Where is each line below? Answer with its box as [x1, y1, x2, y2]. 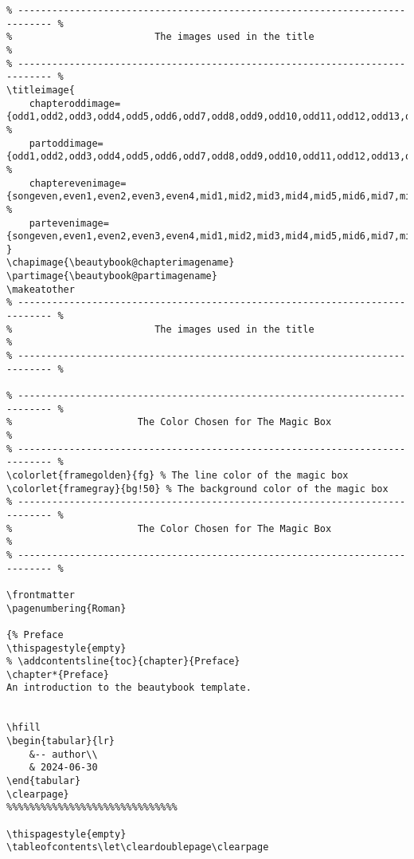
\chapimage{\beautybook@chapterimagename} [6, 257, 235, 269]
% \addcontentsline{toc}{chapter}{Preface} [6, 656, 240, 668]
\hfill [6, 722, 41, 734]
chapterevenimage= [29, 177, 127, 189]
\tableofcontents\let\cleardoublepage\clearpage [6, 841, 269, 853]
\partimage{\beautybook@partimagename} [6, 270, 217, 282]
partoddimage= [29, 137, 103, 149]
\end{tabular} [6, 775, 81, 787]
